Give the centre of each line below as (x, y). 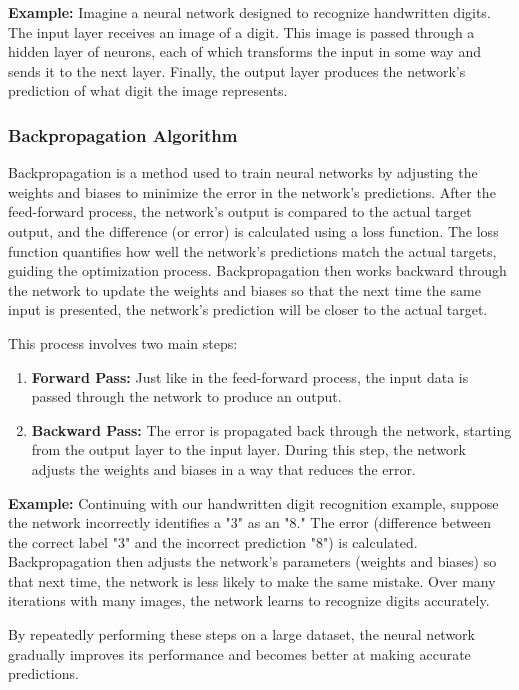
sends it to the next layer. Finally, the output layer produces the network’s (237, 70)
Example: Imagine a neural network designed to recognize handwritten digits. (249, 12)
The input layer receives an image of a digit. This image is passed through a (241, 31)
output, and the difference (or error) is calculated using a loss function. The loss (253, 230)
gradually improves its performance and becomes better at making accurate (239, 653)
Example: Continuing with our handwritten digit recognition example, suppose (253, 502)
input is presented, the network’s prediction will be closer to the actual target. (248, 309)
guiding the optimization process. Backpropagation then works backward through (257, 270)
